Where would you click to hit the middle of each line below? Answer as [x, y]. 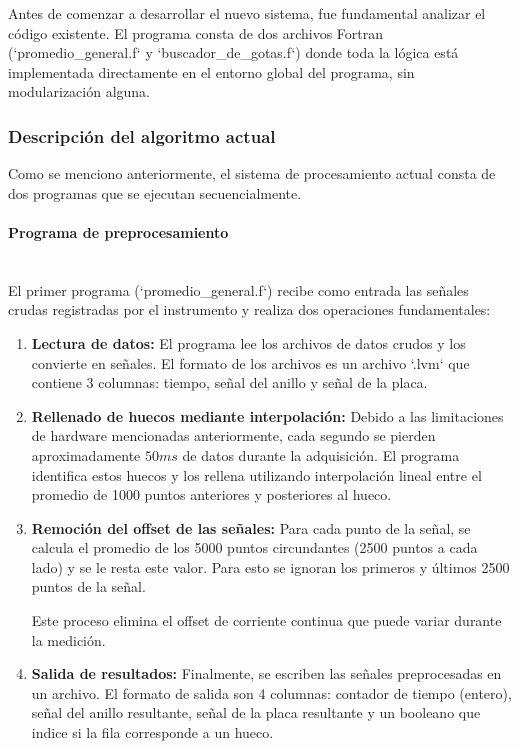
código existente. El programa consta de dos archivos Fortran [196, 32]
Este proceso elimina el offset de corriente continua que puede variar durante [266, 620]
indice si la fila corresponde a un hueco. [152, 732]
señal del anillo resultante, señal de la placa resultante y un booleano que [256, 712]
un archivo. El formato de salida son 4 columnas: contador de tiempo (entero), [271, 692]
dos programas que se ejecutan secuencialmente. [155, 192]
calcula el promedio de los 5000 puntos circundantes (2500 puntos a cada [254, 547]
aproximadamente [86, 454]
